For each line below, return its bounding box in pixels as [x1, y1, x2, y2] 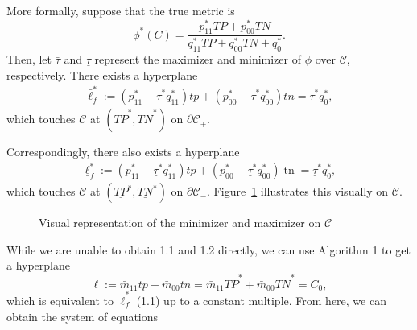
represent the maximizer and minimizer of [94, 51, 301, 68]
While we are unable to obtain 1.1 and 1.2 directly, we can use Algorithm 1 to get [6, 241, 411, 258]
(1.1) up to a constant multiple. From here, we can [136, 291, 386, 308]
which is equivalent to [6, 291, 114, 308]
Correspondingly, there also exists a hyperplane [6, 143, 240, 160]
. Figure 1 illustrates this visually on [207, 183, 389, 200]
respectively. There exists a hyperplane [6, 66, 198, 83]
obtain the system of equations [6, 307, 159, 324]
